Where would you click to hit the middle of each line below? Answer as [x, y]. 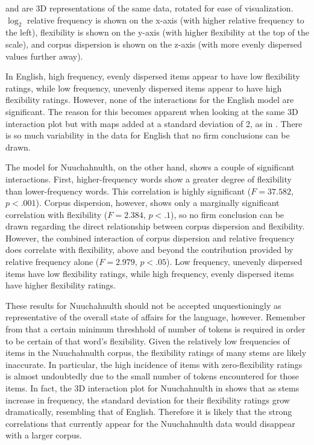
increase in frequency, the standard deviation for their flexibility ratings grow [148, 400]
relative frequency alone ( [52, 262]
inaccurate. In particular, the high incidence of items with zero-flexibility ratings [154, 364]
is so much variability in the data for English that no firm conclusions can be [148, 135]
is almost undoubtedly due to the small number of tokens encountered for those [152, 376]
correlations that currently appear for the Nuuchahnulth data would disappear [150, 423]
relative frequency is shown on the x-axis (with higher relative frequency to [166, 20]
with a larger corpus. [44, 435]
